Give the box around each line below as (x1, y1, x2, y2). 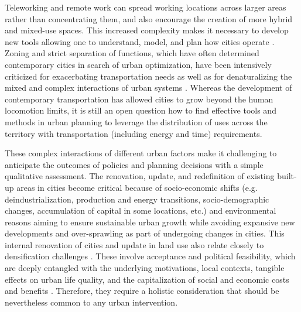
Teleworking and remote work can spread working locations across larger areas (5, 1, 286, 13)
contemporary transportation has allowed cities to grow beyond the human (5, 92, 273, 105)
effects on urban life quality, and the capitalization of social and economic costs (5, 273, 289, 285)
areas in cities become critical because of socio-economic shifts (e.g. (16, 181, 258, 193)
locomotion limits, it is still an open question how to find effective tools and (5, 104, 276, 116)
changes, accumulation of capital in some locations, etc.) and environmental (5, 204, 276, 217)
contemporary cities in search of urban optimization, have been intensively (5, 58, 272, 70)
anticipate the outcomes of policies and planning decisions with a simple (5, 158, 264, 170)
